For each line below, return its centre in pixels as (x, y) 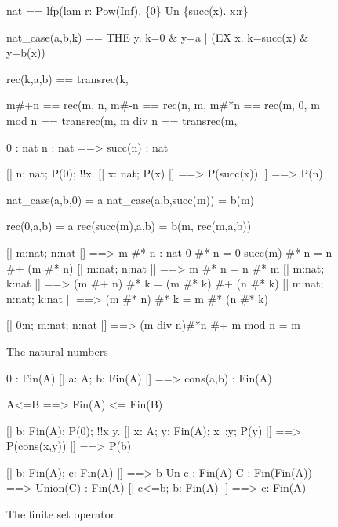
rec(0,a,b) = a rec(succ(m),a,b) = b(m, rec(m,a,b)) (129, 226)
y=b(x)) (26, 52)
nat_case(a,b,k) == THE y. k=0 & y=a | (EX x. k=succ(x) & (158, 37)
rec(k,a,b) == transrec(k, (67, 78)
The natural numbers (57, 351)
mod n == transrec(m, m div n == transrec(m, (122, 120)
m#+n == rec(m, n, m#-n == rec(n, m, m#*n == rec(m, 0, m (163, 105)
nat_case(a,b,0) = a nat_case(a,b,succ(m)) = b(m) (130, 199)
